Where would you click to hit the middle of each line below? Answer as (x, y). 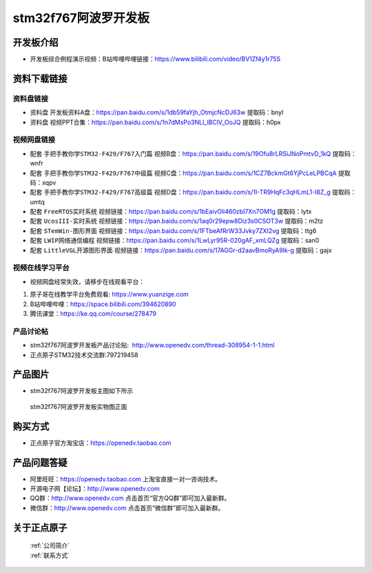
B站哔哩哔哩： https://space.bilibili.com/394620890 (103, 304)
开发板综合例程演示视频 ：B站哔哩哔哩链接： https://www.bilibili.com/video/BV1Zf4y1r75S (155, 59)
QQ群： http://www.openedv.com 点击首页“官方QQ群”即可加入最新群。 (130, 498)
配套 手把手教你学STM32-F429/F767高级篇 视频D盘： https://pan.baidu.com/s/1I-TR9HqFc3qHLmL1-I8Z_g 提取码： (193, 192)
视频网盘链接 (34, 140)
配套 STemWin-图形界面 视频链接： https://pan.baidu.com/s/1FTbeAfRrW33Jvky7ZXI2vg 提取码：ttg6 (173, 230)
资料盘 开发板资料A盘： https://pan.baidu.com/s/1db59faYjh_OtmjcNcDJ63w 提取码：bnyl (157, 112)
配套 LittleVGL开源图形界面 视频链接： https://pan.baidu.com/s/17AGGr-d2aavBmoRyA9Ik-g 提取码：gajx (181, 250)
